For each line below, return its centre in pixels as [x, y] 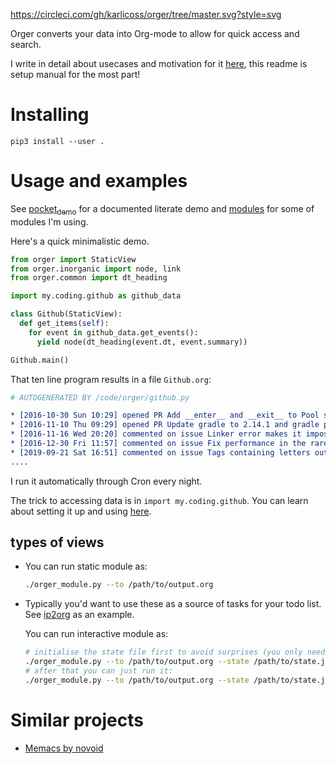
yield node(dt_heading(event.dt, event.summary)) [142, 342]
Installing [50, 115]
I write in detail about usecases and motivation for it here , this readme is [159, 63]
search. [26, 44]
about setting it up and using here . [81, 511]
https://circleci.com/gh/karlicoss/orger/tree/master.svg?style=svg [146, 14]
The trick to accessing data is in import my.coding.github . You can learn [159, 500]
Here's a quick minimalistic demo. [80, 241]
